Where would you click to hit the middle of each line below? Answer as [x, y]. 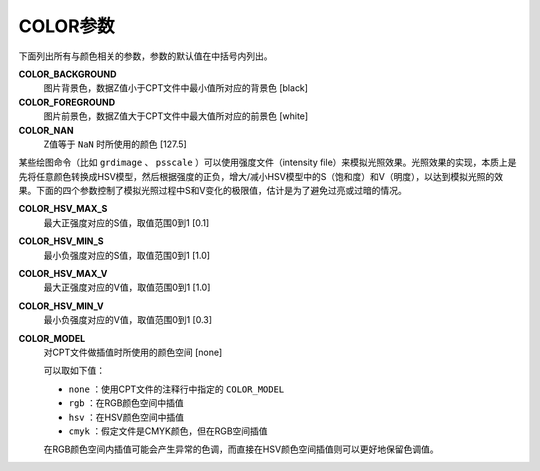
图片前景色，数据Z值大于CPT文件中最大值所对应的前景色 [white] [176, 116]
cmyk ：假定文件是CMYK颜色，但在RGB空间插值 [168, 431]
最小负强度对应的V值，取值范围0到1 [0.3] [128, 320]
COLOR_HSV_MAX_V [63, 274]
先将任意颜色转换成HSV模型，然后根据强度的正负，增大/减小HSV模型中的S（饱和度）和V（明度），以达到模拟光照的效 [261, 176]
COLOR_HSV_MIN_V [61, 306]
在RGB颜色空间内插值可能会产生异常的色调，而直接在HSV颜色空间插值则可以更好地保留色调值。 [241, 449]
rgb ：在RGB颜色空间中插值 [126, 403]
